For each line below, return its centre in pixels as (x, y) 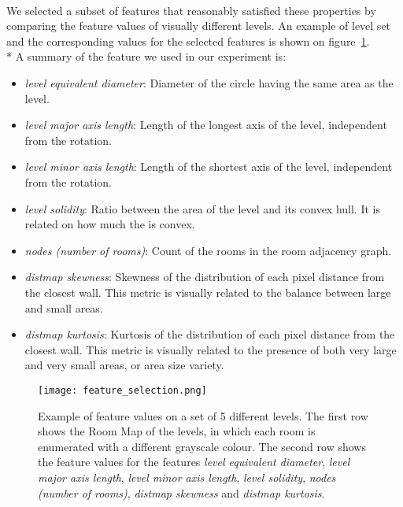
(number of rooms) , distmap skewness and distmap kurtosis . (181, 492)
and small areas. (64, 307)
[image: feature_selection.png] (122, 390)
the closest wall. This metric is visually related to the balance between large (208, 292)
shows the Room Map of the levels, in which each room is (177, 431)
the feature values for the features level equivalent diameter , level (194, 462)
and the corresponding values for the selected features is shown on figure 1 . (188, 41)
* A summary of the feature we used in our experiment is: (146, 56)
